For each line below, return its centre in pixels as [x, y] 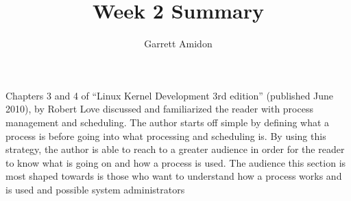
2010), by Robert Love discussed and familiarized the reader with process [159, 109]
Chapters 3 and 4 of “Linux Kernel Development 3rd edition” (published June [170, 95]
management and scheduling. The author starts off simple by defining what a [168, 122]
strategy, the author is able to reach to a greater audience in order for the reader [175, 149]
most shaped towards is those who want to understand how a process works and [174, 176]
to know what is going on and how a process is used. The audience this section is [176, 162]
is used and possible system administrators [95, 189]
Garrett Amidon [178, 44]
